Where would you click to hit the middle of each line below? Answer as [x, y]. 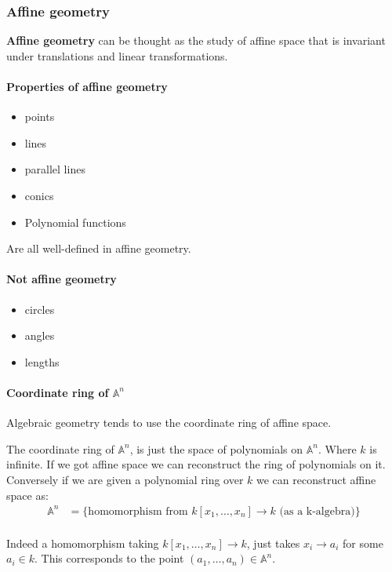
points [40, 117]
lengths [42, 361]
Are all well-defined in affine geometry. [99, 248]
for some [363, 543]
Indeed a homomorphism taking [83, 543]
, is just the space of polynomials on [216, 448]
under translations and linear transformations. [117, 55]
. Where [337, 448]
